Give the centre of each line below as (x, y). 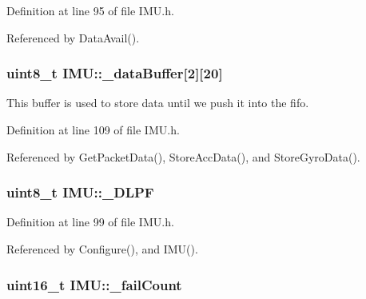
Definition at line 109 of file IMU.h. (93, 130)
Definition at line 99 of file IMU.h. (90, 222)
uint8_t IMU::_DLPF (80, 192)
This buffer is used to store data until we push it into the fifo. (158, 103)
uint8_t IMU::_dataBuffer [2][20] (115, 73)
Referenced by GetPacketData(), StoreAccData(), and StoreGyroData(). (183, 156)
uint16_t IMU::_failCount (94, 284)
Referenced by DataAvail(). (73, 37)
